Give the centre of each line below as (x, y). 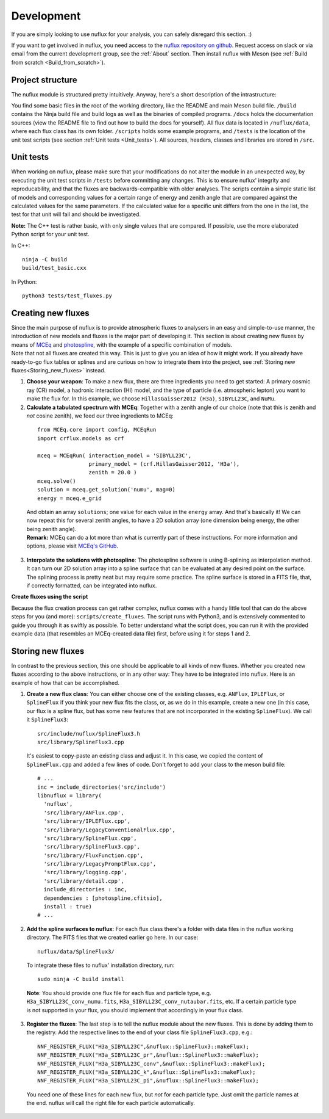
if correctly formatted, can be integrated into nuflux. (92, 585)
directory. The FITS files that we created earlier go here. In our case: (112, 938)
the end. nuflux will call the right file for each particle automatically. (111, 1103)
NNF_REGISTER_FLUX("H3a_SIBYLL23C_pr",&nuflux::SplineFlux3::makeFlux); (148, 1055)
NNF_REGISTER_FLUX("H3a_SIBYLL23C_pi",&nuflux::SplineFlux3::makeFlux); (148, 1081)
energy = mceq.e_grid (69, 498)
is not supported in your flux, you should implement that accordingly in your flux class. (135, 1010)
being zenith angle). (51, 529)
